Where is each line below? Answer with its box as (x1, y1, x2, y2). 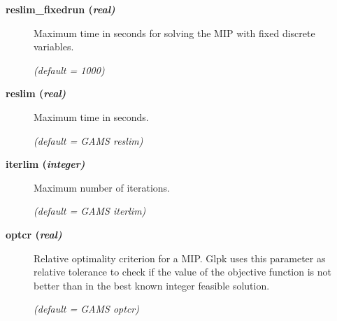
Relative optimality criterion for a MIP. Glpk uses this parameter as (34, 250, 326, 265)
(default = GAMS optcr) (34, 301, 139, 316)
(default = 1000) (34, 62, 105, 77)
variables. (34, 39, 74, 54)
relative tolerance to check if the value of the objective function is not (34, 264, 331, 279)
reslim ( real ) (6, 86, 66, 101)
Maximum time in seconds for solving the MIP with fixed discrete (34, 25, 315, 40)
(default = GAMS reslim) (34, 133, 143, 148)
